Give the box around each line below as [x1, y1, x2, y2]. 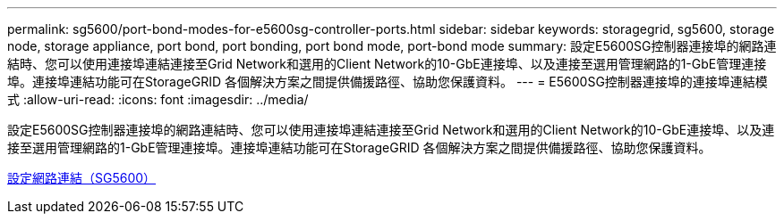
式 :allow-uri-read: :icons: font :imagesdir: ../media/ [7, 92, 309, 107]
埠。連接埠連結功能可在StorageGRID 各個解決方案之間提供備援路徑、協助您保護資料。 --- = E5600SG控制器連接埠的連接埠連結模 [7, 74, 768, 89]
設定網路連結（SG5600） [7, 170, 157, 185]
